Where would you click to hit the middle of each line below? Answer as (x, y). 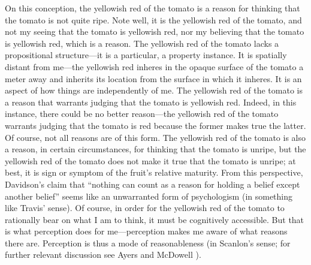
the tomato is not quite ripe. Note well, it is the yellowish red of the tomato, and (153, 19)
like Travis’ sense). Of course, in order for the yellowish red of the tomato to (145, 208)
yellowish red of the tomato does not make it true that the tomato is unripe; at (150, 160)
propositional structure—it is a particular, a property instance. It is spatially (146, 55)
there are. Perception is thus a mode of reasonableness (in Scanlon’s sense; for (148, 243)
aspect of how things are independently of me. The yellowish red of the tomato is (154, 90)
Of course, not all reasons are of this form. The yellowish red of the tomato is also (155, 137)
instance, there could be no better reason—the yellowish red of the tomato (142, 114)
